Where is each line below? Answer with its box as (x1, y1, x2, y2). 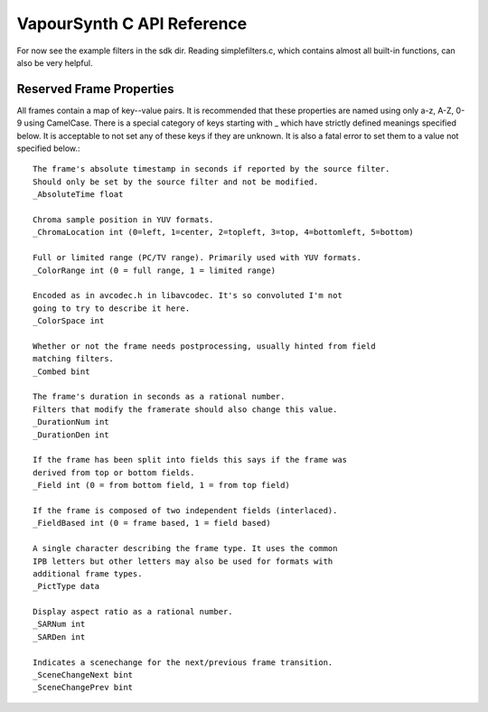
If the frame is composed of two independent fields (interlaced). (33, 505, 338, 515)
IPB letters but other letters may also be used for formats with (33, 556, 333, 567)
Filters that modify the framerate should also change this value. (33, 404, 338, 415)
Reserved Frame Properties (16, 81, 175, 97)
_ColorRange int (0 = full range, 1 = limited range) (33, 265, 276, 276)
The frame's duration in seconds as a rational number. (33, 391, 286, 402)
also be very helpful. (16, 57, 93, 68)
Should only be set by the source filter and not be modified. (33, 176, 319, 187)
